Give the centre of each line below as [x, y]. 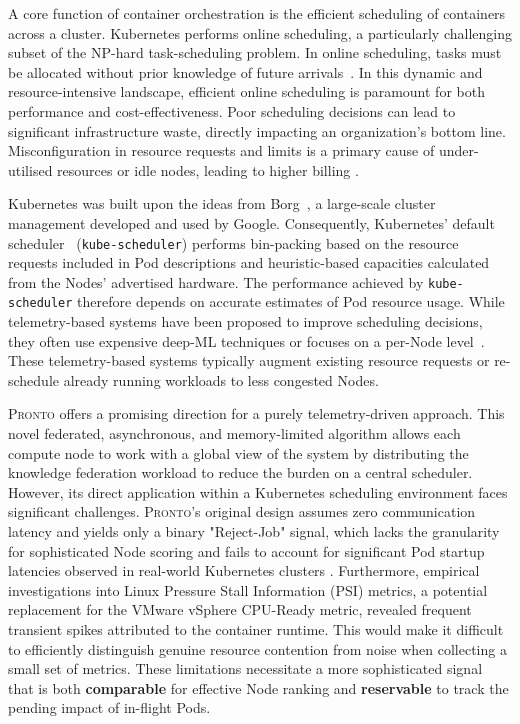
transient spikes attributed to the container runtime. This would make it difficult [256, 629]
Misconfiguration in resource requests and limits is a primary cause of [221, 150]
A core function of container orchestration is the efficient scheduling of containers [257, 13]
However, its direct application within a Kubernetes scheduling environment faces [258, 491]
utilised [30, 169]
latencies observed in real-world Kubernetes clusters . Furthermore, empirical [244, 570]
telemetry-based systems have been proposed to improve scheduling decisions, [245, 321]
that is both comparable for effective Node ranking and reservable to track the [258, 687]
